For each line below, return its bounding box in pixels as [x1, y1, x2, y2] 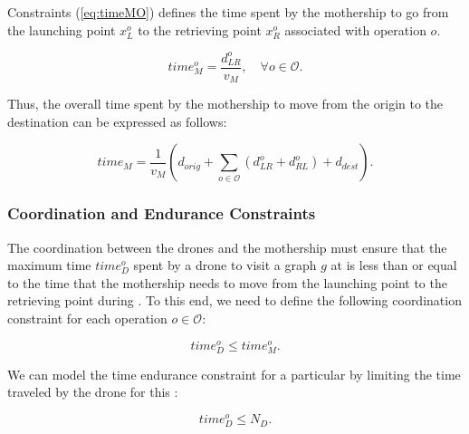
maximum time [7, 256, 91, 275]
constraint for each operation [7, 308, 167, 327]
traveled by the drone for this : [7, 382, 178, 401]
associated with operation [284, 20, 426, 39]
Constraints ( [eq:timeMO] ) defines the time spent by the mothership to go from [7, 3, 449, 21]
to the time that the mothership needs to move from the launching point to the [7, 273, 447, 292]
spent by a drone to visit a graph [133, 256, 317, 275]
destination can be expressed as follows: [7, 111, 227, 130]
